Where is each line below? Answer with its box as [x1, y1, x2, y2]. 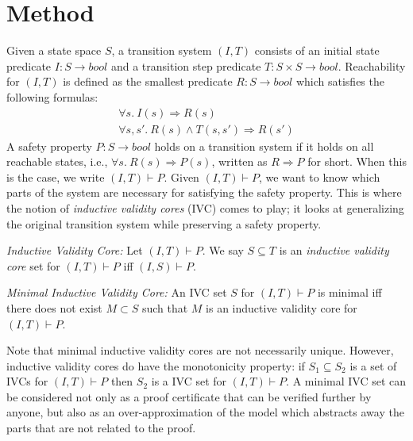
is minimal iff [317, 284, 382, 301]
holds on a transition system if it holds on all [154, 137, 374, 154]
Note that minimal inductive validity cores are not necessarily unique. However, [6, 342, 394, 359]
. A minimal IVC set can [286, 373, 407, 389]
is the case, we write [6, 168, 105, 185]
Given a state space [6, 42, 102, 59]
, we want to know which [258, 168, 380, 185]
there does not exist [6, 299, 102, 316]
